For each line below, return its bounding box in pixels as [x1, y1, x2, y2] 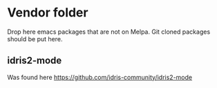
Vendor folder [7, 5, 88, 21]
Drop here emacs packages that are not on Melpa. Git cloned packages [7, 27, 211, 36]
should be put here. [7, 34, 63, 43]
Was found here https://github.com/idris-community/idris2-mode [7, 73, 192, 81]
